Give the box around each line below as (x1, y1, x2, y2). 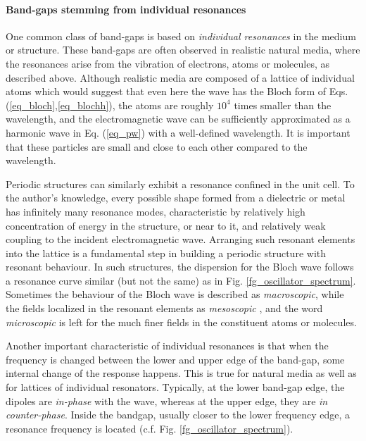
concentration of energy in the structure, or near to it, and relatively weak (6, 218, 326, 232)
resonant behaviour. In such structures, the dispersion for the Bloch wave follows (6, 259, 354, 274)
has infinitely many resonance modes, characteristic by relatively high (6, 204, 305, 218)
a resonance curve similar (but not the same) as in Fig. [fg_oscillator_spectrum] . (6, 273, 356, 287)
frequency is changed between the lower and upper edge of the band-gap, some (6, 352, 345, 366)
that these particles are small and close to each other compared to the (6, 139, 308, 154)
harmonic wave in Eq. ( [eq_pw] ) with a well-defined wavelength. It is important (6, 125, 351, 139)
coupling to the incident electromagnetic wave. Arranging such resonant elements (6, 232, 355, 247)
